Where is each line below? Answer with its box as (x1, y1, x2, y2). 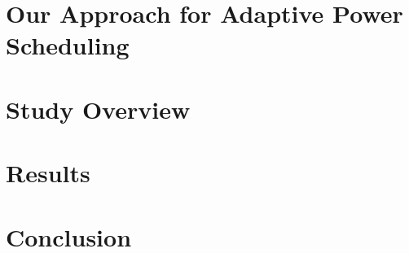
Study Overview (6, 92, 191, 125)
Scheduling (6, 28, 130, 62)
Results (6, 156, 90, 190)
